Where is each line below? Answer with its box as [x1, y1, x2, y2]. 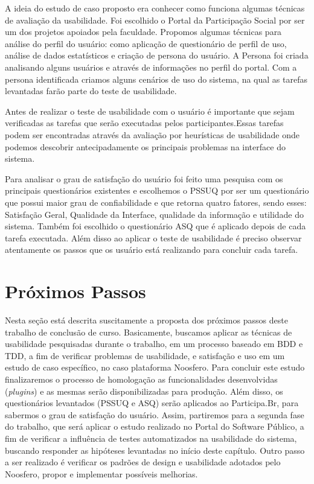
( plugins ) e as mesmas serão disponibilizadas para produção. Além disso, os [5, 384, 283, 397]
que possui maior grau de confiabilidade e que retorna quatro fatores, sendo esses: [5, 196, 307, 208]
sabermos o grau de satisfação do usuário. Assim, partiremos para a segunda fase [5, 408, 304, 421]
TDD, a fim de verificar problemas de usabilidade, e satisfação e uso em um [5, 349, 285, 361]
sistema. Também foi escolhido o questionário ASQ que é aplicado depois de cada [5, 220, 306, 232]
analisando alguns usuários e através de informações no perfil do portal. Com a [5, 60, 297, 73]
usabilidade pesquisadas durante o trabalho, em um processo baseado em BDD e [5, 337, 303, 350]
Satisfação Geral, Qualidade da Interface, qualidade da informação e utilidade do [5, 208, 304, 220]
